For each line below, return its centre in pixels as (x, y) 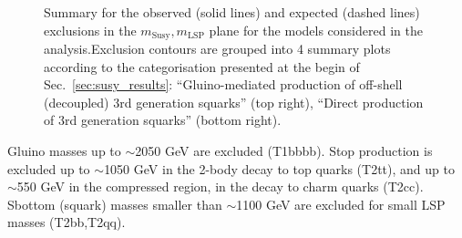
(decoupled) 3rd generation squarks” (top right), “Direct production (234, 102)
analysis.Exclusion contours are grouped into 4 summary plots (217, 49)
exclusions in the (90, 30)
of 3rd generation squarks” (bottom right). (163, 120)
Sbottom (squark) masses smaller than (115, 204)
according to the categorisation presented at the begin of (202, 66)
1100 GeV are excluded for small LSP (341, 204)
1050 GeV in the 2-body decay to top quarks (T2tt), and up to (279, 168)
